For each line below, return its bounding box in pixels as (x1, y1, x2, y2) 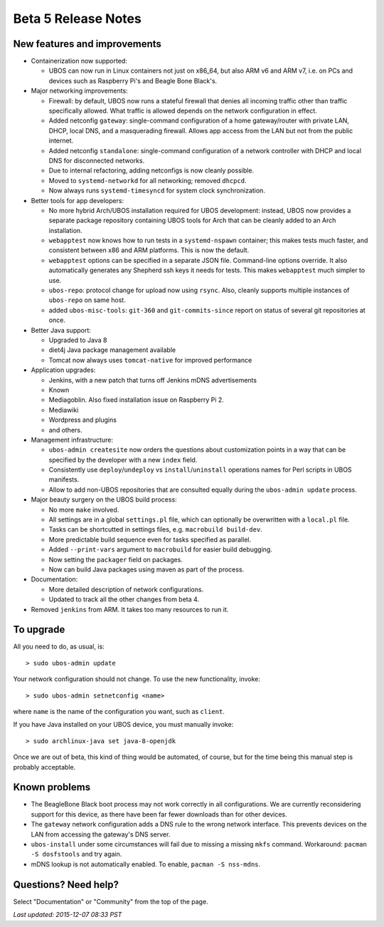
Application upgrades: (31, 366, 96, 374)
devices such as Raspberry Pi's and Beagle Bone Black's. (48, 76, 218, 85)
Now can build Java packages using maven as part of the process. (48, 565, 245, 574)
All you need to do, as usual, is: (13, 642, 105, 651)
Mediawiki (48, 405, 79, 414)
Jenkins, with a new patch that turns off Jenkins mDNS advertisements (48, 376, 257, 384)
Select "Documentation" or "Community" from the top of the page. (13, 897, 209, 906)
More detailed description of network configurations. (48, 585, 204, 594)
